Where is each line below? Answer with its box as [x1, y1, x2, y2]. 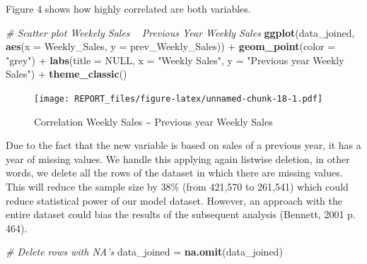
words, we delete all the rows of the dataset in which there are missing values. [6, 165, 343, 180]
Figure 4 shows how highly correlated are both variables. [6, 1, 251, 16]
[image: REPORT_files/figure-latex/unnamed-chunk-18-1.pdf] [34, 93, 323, 104]
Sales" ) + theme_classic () [6, 66, 127, 81]
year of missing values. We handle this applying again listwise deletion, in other [6, 151, 350, 166]
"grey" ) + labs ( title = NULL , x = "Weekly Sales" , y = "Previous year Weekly [6, 52, 344, 67]
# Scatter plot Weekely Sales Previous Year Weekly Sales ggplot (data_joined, [6, 25, 355, 40]
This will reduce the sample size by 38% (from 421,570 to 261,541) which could [6, 179, 349, 193]
